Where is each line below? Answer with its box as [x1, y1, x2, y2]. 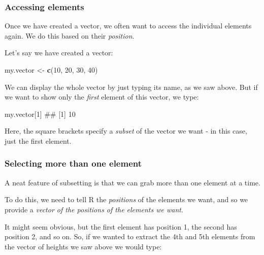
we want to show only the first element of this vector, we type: [5, 91, 199, 102]
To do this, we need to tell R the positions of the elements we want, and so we [5, 194, 248, 205]
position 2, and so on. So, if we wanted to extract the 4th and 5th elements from [5, 231, 255, 242]
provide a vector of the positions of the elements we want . [5, 204, 183, 214]
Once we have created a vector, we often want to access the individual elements [5, 20, 252, 31]
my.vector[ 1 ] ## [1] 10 [5, 108, 76, 119]
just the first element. [5, 135, 72, 146]
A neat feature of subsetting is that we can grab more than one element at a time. [5, 177, 260, 187]
